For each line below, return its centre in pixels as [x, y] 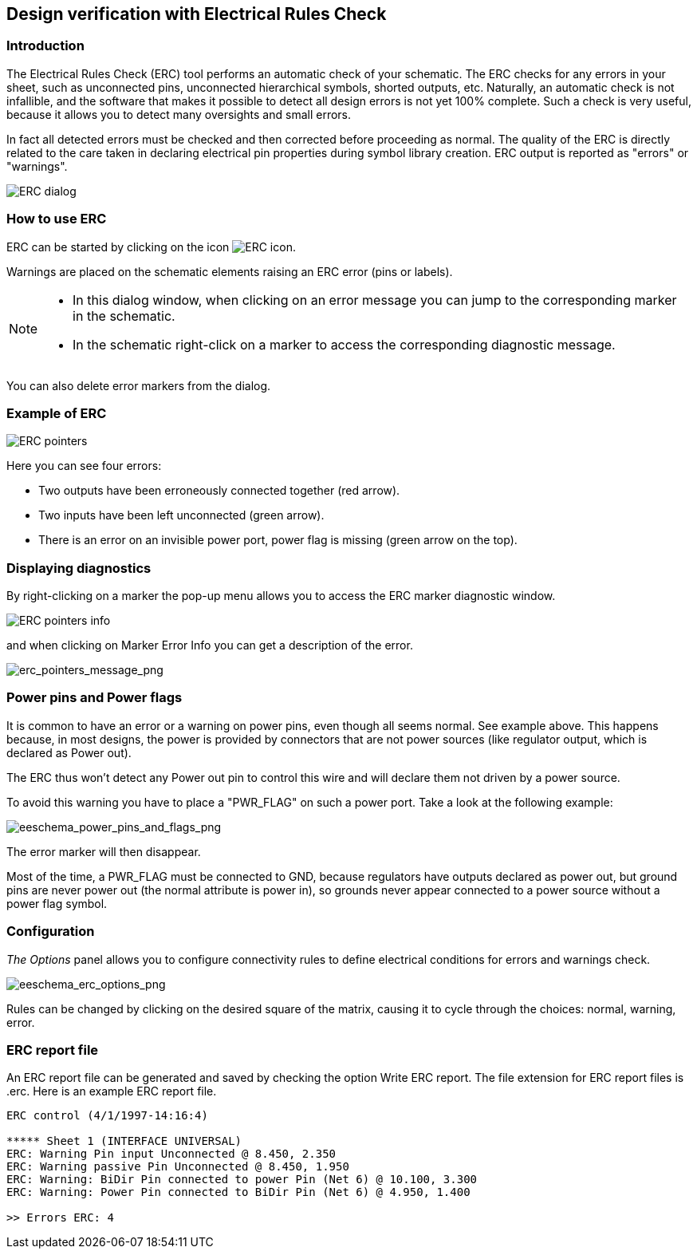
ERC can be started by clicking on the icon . [151, 247]
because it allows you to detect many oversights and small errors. [179, 114]
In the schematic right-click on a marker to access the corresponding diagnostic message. [344, 344]
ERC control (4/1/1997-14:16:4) [107, 1116]
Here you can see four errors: [84, 466]
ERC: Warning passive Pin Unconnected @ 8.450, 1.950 [178, 1167]
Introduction [45, 46]
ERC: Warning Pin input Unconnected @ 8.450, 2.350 [171, 1154]
